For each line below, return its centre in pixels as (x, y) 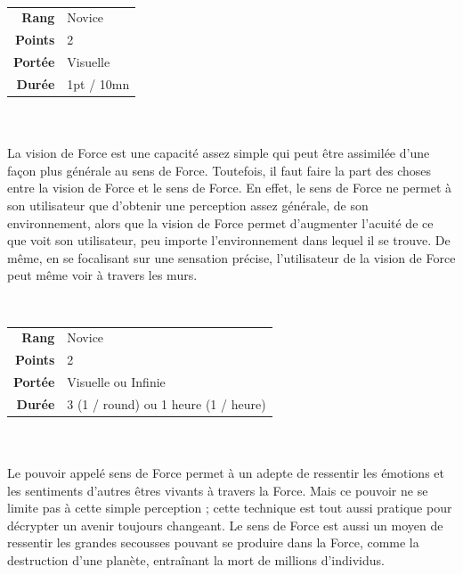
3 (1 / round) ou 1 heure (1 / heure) (167, 403)
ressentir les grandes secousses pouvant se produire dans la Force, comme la (213, 542)
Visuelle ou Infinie (116, 381)
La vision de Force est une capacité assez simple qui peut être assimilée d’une (219, 153)
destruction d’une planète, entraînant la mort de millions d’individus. (196, 560)
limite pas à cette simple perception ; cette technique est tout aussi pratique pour (230, 508)
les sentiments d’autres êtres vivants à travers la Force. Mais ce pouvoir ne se (218, 490)
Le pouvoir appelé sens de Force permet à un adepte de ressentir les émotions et (226, 473)
